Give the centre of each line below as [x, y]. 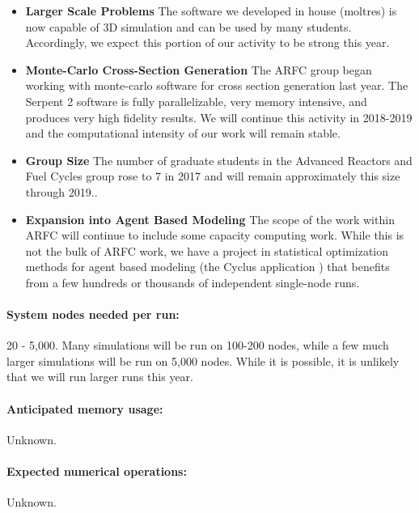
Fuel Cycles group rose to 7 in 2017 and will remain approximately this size [213, 176]
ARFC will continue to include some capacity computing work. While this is [215, 235]
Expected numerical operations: [97, 471]
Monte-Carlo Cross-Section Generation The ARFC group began [199, 69]
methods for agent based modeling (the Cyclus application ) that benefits [207, 267]
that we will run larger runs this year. [100, 377]
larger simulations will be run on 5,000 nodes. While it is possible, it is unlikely [203, 360]
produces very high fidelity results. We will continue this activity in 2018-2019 [219, 117]
